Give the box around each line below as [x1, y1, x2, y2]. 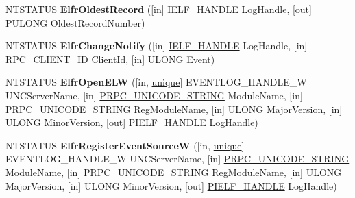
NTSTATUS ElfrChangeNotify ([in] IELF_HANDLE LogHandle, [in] [5, 38, 308, 53]
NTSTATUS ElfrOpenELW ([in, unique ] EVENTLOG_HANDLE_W [5, 75, 307, 89]
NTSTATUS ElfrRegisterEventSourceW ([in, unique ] [5, 138, 245, 152]
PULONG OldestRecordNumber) [5, 15, 145, 29]
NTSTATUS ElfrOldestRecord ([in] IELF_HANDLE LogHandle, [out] [5, 2, 312, 16]
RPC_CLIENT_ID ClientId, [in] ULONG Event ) [5, 51, 215, 66]
